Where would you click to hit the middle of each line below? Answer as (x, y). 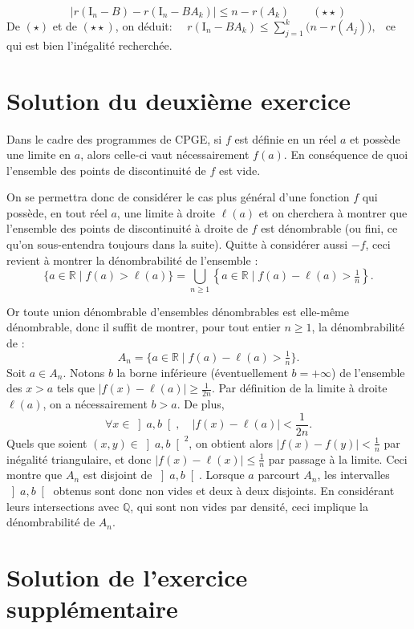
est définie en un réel (286, 138)
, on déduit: (144, 26)
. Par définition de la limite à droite (299, 388)
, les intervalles (353, 475)
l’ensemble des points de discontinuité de (106, 170)
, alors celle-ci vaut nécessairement (165, 154)
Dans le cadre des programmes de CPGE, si (114, 138)
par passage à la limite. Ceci (338, 459)
